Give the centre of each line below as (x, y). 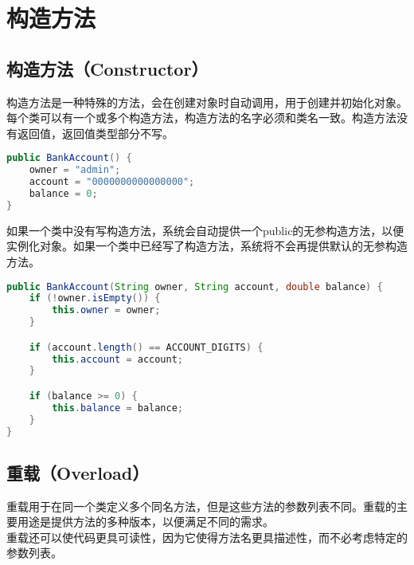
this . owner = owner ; (106, 310)
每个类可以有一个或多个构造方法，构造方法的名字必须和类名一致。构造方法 (201, 118)
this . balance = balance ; (118, 408)
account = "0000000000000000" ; (112, 182)
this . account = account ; (118, 359)
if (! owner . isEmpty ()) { (95, 298)
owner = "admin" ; (75, 170)
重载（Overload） (78, 472)
